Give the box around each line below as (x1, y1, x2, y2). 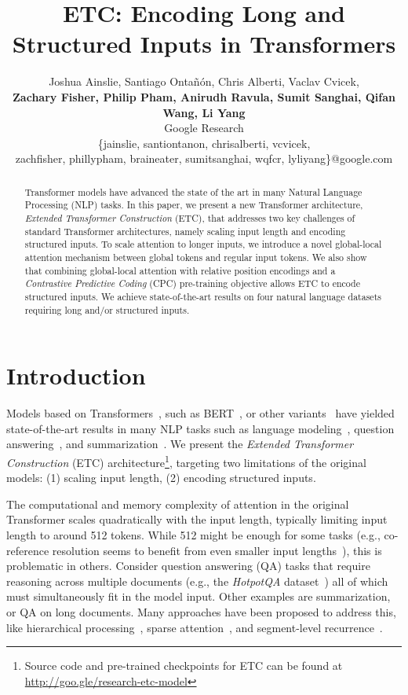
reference (6, 542, 49, 558)
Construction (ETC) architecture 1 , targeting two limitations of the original (6, 451, 366, 470)
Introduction (6, 359, 146, 392)
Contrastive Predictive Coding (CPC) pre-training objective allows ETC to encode (24, 277, 360, 290)
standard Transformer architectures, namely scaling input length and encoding (24, 224, 346, 237)
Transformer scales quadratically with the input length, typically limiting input (6, 511, 388, 528)
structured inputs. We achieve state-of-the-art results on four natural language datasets (24, 289, 381, 303)
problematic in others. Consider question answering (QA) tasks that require (6, 557, 370, 574)
